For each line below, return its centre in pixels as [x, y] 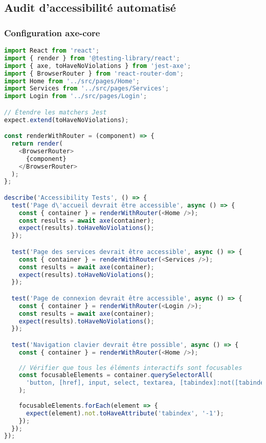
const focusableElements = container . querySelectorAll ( [116, 375]
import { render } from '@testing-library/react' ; [92, 58]
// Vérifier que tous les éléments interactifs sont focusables [130, 368]
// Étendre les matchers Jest [56, 112]
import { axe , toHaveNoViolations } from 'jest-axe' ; [98, 66]
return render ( [37, 144]
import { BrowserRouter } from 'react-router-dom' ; [94, 73]
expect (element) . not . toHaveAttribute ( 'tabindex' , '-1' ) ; [125, 413]
